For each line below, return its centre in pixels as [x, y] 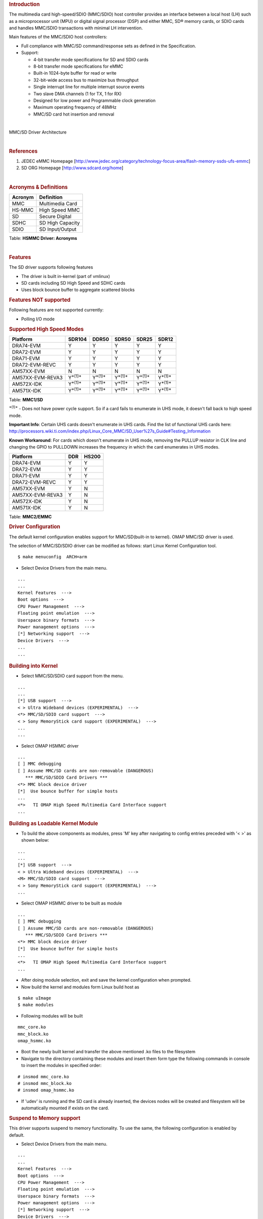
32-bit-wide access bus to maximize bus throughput [86, 80]
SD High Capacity [60, 223]
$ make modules [36, 1005]
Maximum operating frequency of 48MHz [75, 107]
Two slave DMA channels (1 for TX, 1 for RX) [77, 94]
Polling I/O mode [38, 319]
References [23, 151]
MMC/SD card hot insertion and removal [74, 114]
